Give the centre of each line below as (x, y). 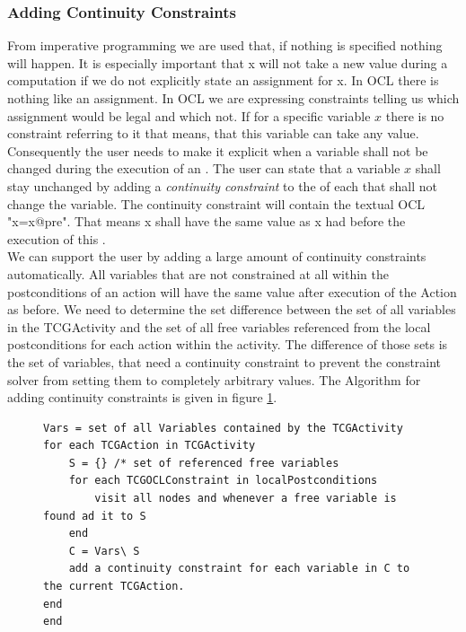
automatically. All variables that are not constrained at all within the (198, 273)
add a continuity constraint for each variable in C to (239, 569)
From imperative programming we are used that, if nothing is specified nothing (225, 45)
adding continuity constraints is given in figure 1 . (142, 397)
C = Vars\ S (104, 551)
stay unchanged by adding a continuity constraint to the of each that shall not (223, 185)
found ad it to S (95, 516)
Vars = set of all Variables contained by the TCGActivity (223, 428)
